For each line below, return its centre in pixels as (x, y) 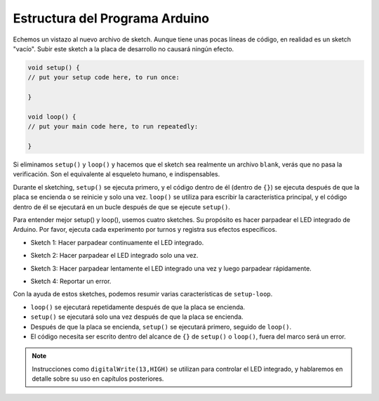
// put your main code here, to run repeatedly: (113, 127)
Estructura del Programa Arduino (111, 18)
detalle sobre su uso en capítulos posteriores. (98, 379)
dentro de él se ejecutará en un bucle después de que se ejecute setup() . (122, 206)
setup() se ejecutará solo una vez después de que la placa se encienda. (137, 317)
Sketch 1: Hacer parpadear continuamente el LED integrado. (117, 242)
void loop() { (52, 117)
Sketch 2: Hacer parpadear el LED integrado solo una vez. (114, 256)
